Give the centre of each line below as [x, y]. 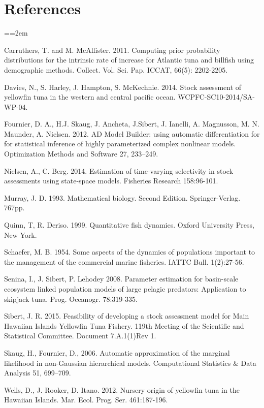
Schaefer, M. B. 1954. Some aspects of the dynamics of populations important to [130, 252]
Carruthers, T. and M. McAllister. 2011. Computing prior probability [112, 50]
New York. [21, 234]
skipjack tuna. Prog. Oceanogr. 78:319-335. [71, 299]
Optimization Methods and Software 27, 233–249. [81, 154]
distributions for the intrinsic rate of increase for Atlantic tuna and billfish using [129, 60]
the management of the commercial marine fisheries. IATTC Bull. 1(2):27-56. [124, 261]
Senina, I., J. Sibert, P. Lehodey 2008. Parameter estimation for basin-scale [121, 279]
